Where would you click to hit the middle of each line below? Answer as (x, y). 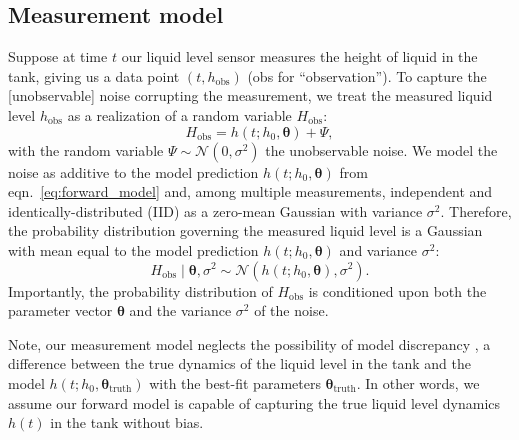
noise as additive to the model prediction (133, 171)
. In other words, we (418, 382)
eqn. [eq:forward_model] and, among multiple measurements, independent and (250, 191)
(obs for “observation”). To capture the (367, 75)
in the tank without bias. (127, 422)
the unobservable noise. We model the (381, 149)
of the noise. (291, 310)
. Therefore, (476, 210)
